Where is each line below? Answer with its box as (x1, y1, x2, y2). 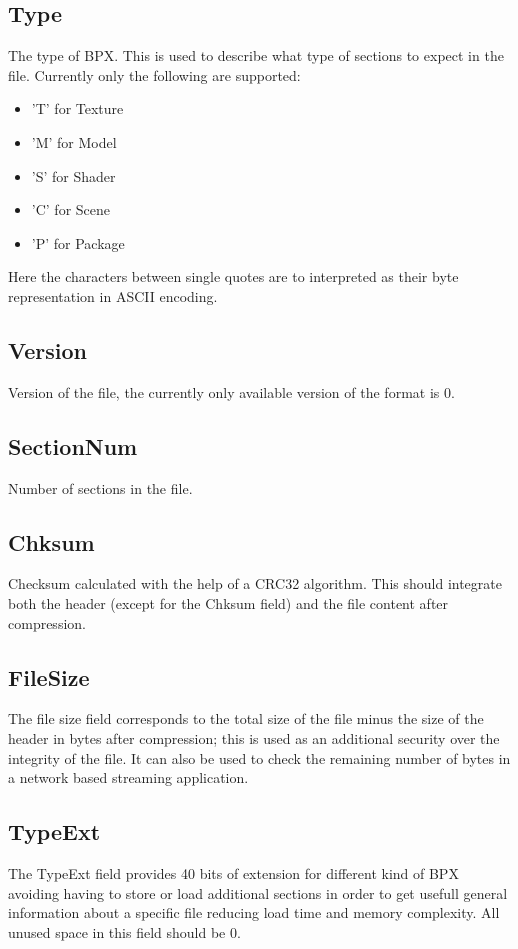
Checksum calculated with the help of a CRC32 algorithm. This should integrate (8, 573, 502, 594)
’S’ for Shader (31, 165, 116, 186)
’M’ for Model (31, 131, 117, 152)
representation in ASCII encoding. (8, 285, 218, 306)
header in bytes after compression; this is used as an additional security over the (8, 727, 500, 748)
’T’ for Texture (31, 98, 124, 119)
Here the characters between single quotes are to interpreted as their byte (8, 266, 459, 287)
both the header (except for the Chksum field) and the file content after (8, 592, 449, 613)
